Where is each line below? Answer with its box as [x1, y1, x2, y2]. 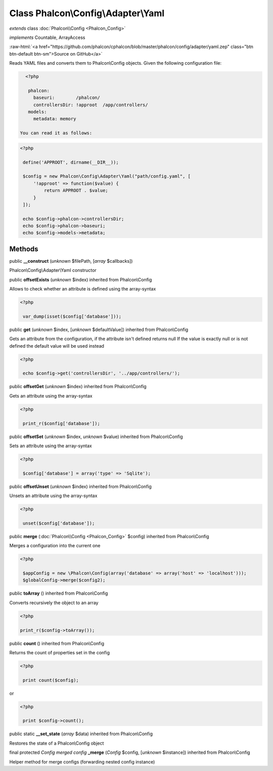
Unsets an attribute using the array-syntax [9, 493, 98, 499]
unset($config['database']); [23, 520, 95, 526]
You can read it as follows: [20, 130, 93, 136]
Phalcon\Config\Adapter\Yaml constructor [9, 267, 97, 273]
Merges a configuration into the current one [9, 543, 101, 549]
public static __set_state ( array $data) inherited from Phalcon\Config [9, 731, 153, 737]
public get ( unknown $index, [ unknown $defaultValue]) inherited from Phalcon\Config [9, 326, 189, 332]
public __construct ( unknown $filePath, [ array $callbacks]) [9, 258, 133, 264]
